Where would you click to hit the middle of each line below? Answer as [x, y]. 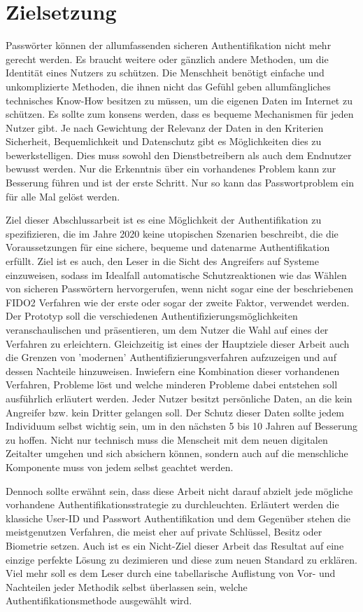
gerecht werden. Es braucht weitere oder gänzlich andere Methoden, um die [167, 59]
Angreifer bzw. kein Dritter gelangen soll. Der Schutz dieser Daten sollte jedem [175, 412]
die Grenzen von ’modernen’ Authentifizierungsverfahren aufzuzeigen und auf [171, 357]
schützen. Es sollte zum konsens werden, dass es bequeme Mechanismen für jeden [180, 114]
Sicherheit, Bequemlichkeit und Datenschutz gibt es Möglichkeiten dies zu [164, 141]
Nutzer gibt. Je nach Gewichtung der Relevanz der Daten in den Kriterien [165, 127]
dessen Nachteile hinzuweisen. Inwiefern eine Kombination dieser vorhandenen [173, 370]
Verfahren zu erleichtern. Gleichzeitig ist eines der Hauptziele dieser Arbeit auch [178, 343]
